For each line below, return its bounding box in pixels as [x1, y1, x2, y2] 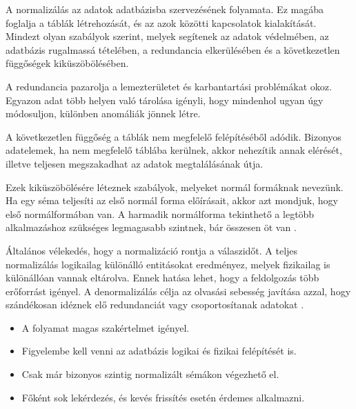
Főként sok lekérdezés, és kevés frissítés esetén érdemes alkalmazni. [21, 390, 305, 404]
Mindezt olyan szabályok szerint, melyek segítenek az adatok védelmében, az [6, 29, 329, 43]
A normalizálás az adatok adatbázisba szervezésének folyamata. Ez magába [6, 2, 324, 16]
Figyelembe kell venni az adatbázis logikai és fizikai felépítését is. [21, 343, 297, 358]
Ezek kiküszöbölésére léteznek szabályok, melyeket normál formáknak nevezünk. [6, 179, 344, 194]
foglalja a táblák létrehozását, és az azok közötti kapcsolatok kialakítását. [6, 15, 317, 30]
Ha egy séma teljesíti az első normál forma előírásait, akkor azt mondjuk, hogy [6, 193, 338, 208]
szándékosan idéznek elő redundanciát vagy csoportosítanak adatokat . [6, 297, 304, 312]
